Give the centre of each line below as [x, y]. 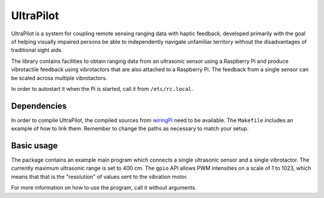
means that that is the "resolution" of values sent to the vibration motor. [100, 176]
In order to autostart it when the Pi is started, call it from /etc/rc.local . [102, 89]
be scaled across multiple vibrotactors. [59, 78]
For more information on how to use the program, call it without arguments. [104, 188]
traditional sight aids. [37, 50]
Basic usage [34, 146]
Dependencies [39, 106]
